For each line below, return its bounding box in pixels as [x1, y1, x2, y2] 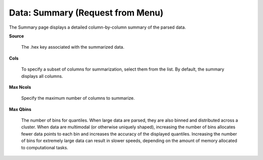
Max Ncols [9, 84, 31, 90]
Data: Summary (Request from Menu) [9, 7, 164, 18]
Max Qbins [9, 106, 32, 112]
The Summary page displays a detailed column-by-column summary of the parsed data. [9, 24, 186, 30]
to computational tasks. [21, 144, 68, 150]
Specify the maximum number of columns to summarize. [21, 95, 135, 101]
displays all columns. [21, 73, 63, 79]
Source [9, 33, 24, 39]
